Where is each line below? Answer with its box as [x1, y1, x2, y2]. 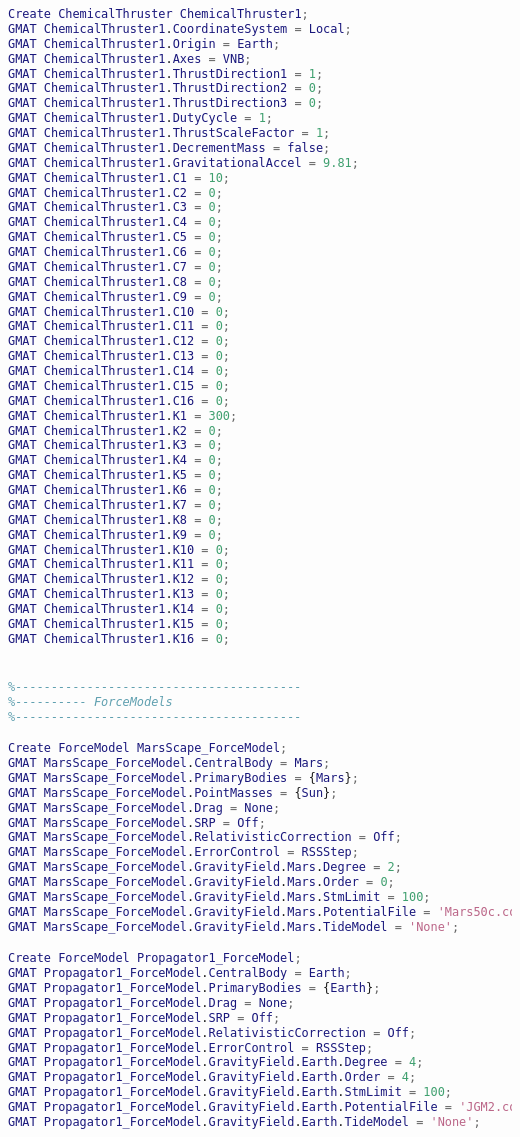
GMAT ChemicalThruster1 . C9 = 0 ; [8, 289, 223, 304]
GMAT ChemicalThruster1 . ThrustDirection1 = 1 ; [8, 66, 324, 81]
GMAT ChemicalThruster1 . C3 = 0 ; [8, 200, 223, 215]
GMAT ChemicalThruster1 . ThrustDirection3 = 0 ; [8, 96, 324, 111]
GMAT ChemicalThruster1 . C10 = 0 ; [8, 304, 231, 319]
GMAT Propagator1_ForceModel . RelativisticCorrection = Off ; [8, 1025, 417, 1040]
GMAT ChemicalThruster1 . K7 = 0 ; [8, 497, 223, 512]
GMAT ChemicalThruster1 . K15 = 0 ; [8, 616, 231, 631]
